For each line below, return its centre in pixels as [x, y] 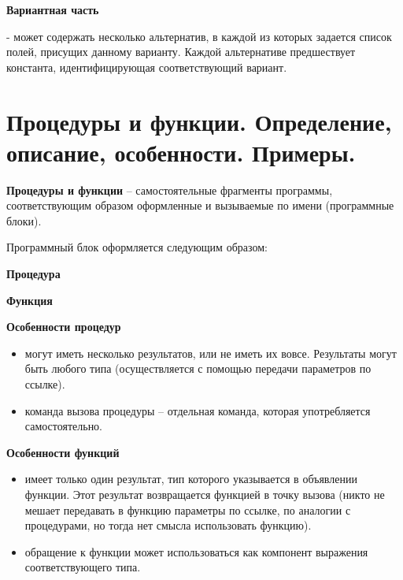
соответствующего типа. [83, 567]
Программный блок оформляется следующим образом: [137, 247]
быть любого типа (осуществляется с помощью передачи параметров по [198, 368]
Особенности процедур [64, 327]
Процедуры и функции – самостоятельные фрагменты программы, [170, 190]
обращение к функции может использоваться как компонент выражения [196, 551]
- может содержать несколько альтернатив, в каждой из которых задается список [199, 36]
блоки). [24, 220]
